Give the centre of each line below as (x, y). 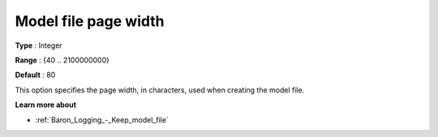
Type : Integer (39, 45)
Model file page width (90, 21)
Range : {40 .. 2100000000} (62, 60)
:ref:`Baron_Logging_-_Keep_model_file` (102, 120)
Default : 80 (35, 75)
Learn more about (46, 105)
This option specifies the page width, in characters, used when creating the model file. (160, 90)
